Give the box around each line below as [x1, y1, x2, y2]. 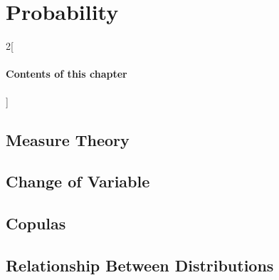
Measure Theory [6, 128, 130, 150]
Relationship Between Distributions [6, 254, 274, 276]
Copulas [6, 212, 66, 234]
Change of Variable [6, 170, 150, 192]
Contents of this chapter [6, 66, 127, 81]
